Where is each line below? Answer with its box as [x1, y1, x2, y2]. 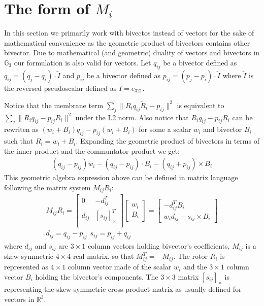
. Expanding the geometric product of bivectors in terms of [76, 135, 259, 146]
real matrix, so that [73, 251, 134, 261]
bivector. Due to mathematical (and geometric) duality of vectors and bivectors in [4, 47, 259, 58]
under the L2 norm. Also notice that [75, 112, 189, 122]
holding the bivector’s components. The [35, 271, 158, 282]
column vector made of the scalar [68, 261, 172, 272]
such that [4, 135, 34, 146]
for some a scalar [139, 124, 191, 134]
